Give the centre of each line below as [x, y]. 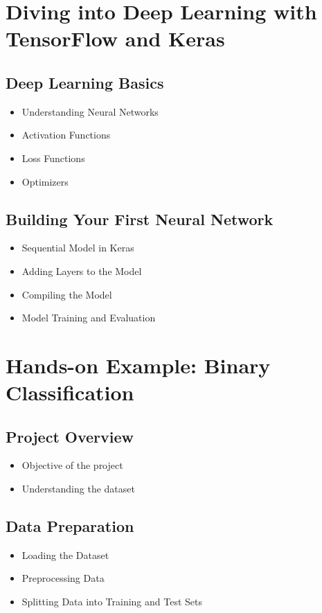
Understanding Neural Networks [90, 111]
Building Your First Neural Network [140, 219]
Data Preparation [70, 526]
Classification [70, 392]
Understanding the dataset [78, 489]
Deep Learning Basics [85, 82]
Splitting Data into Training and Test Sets [112, 602]
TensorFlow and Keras [115, 38]
